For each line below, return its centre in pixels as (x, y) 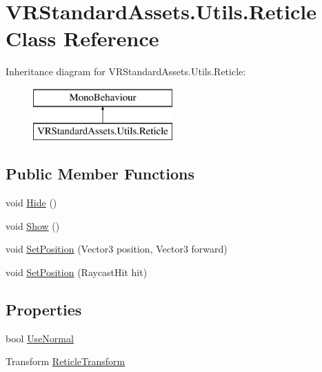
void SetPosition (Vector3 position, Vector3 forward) (117, 249)
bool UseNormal (40, 338)
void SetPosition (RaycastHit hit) (77, 272)
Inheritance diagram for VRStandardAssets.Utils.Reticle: (126, 71)
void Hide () (31, 203)
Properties (44, 310)
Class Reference (82, 38)
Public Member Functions (100, 174)
